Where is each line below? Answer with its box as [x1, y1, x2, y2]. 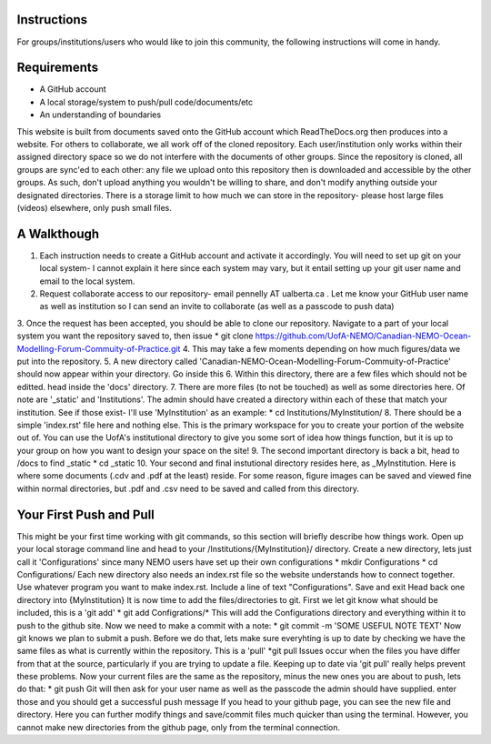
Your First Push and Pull [16, 507, 155, 522]
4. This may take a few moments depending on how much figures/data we [182, 343, 461, 354]
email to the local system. [39, 276, 135, 287]
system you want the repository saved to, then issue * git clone [16, 330, 254, 341]
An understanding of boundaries [39, 109, 162, 120]
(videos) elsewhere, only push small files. [16, 202, 173, 213]
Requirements [16, 60, 99, 75]
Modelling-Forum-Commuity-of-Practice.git [16, 343, 181, 354]
